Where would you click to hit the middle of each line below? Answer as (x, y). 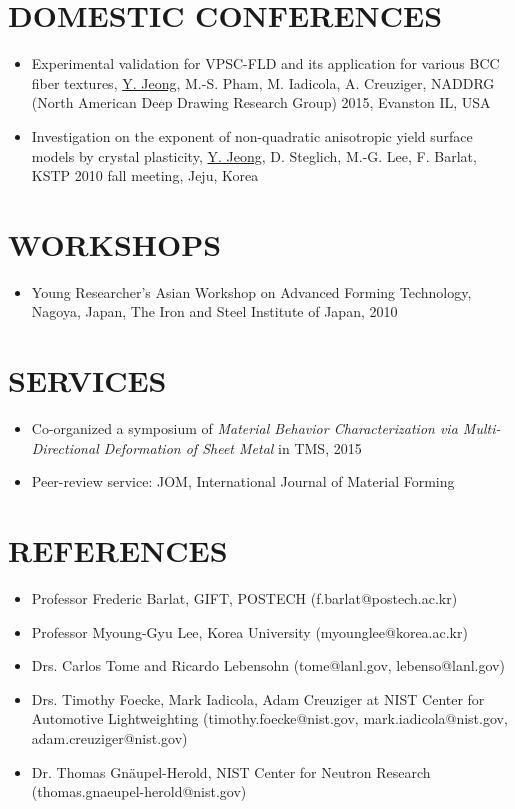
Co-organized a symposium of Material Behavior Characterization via (244, 428)
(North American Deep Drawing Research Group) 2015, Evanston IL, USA (261, 102)
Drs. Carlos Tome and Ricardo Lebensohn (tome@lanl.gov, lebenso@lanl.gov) (268, 665)
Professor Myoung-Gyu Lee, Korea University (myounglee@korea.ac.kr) (249, 631)
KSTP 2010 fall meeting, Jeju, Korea (145, 175)
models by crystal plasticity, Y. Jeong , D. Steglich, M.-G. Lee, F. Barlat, (254, 155)
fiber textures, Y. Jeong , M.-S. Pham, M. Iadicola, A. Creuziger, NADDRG (263, 82)
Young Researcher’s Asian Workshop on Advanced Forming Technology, (251, 291)
